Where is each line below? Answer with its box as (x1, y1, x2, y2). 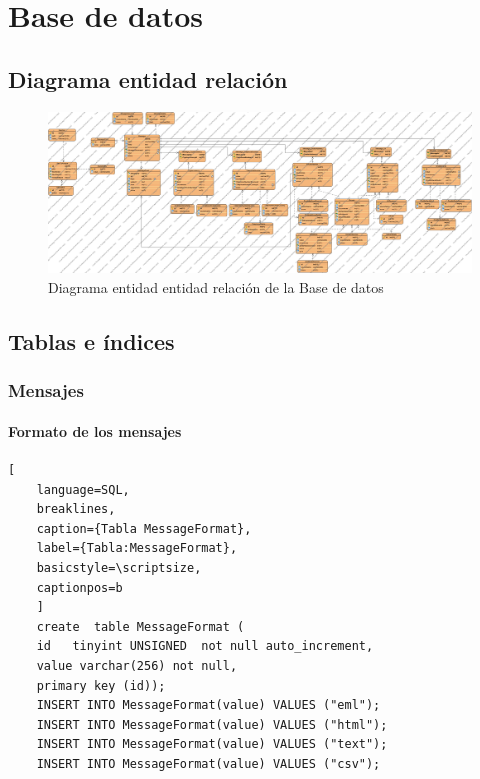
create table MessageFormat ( (36, 619, 245, 634)
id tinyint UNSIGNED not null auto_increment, (36, 639, 374, 654)
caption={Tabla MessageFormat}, (36, 521, 252, 536)
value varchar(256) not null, (36, 659, 238, 674)
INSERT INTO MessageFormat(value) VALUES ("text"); (36, 737, 388, 752)
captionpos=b (36, 580, 123, 595)
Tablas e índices (8, 326, 175, 357)
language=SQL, (36, 482, 130, 497)
